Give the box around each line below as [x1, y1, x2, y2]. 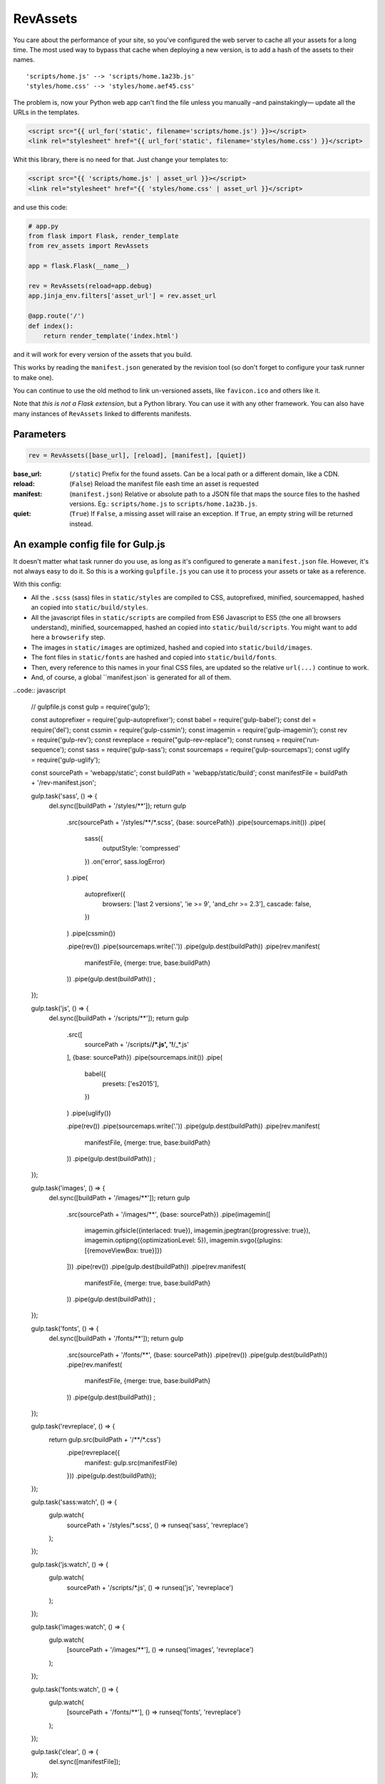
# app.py [28, 222, 59, 230]
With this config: [13, 580, 62, 589]
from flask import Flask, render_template [28, 232, 179, 240]
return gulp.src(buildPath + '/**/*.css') [48, 1435, 161, 1444]
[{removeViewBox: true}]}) [84, 1246, 163, 1255]
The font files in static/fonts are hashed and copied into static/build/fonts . [31, 653, 277, 662]
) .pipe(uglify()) [66, 1108, 111, 1117]
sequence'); [31, 746, 67, 754]
